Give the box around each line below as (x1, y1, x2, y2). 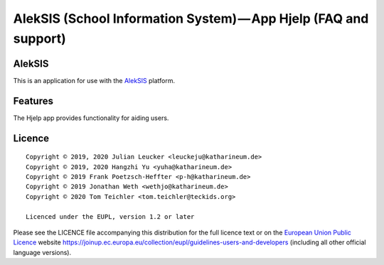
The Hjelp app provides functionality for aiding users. (13, 114, 169, 122)
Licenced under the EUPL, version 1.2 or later (26, 212, 195, 220)
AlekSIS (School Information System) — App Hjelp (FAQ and (13, 11, 369, 26)
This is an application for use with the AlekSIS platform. (13, 76, 176, 85)
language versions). (13, 248, 71, 256)
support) (13, 31, 67, 46)
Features (13, 94, 53, 107)
